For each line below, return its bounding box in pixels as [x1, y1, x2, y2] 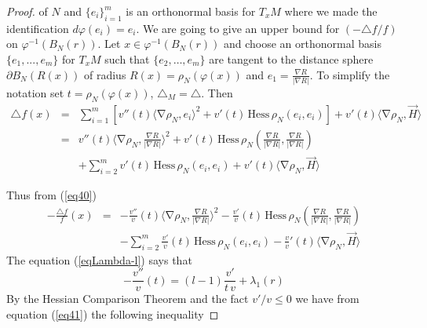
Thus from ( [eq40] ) [6, 187, 97, 203]
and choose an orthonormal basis [223, 35, 381, 52]
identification [6, 20, 69, 36]
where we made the [284, 3, 378, 19]
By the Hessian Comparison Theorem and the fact [6, 290, 249, 307]
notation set [6, 84, 64, 100]
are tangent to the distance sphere [209, 50, 374, 67]
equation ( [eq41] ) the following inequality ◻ [6, 305, 219, 322]
